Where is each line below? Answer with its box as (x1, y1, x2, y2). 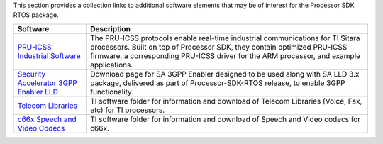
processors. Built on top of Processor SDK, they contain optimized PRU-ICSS (89, 42, 348, 52)
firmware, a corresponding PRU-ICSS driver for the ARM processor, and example (89, 50, 361, 60)
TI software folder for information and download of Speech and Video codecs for (89, 114, 361, 124)
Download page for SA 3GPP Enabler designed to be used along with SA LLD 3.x (89, 69, 360, 79)
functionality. (89, 87, 134, 96)
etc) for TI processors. (89, 105, 165, 115)
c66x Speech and (17, 114, 77, 124)
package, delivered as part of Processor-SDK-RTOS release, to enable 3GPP (89, 78, 345, 88)
